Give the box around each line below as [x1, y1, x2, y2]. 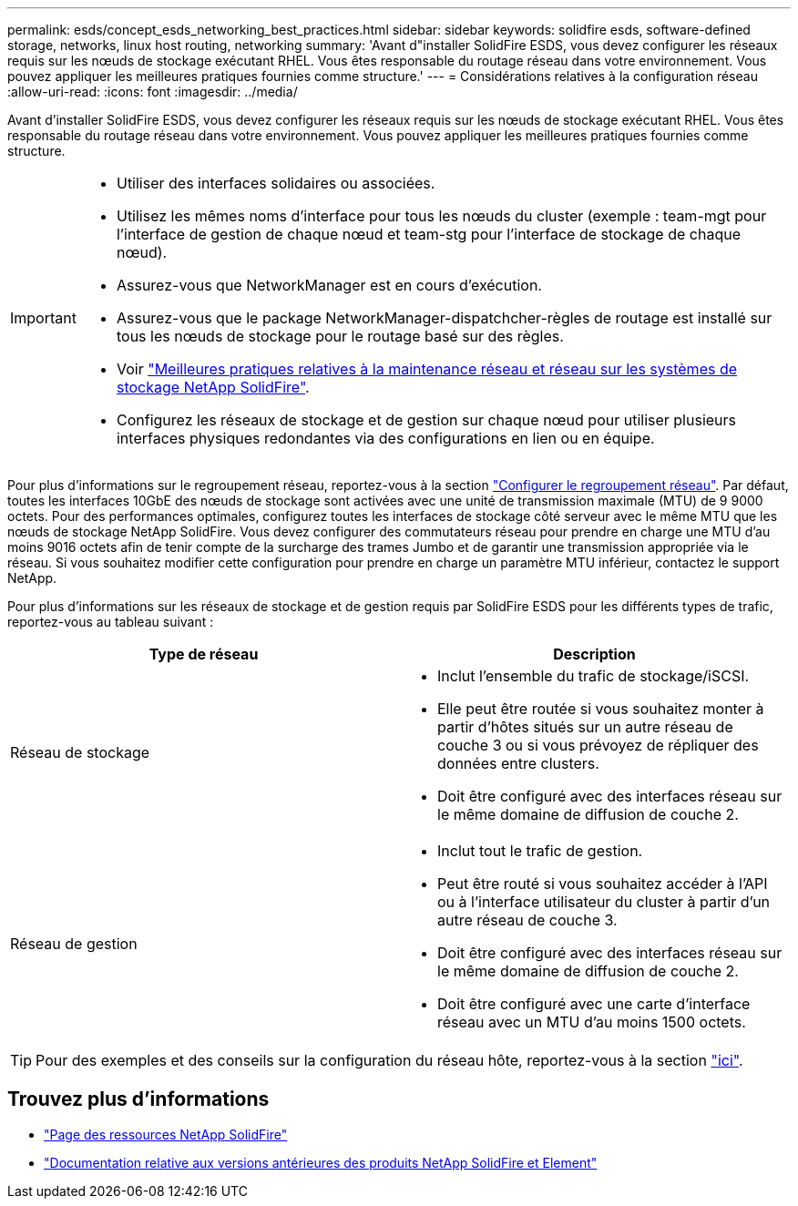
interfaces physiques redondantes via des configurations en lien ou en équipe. [116, 429, 655, 447]
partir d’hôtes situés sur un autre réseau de [437, 718, 733, 736]
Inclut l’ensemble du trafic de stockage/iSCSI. [437, 667, 750, 685]
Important [10, 309, 77, 327]
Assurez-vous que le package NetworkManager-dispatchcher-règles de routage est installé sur [116, 309, 772, 327]
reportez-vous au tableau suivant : [7, 614, 214, 629]
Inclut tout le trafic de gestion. [437, 842, 643, 860]
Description [553, 645, 636, 663]
